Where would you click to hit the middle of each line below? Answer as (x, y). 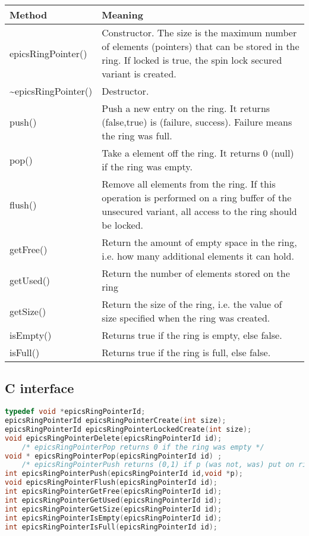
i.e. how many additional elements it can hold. (198, 256)
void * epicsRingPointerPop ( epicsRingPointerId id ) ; (113, 456)
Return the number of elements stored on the (196, 273)
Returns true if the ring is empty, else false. (192, 335)
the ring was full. (137, 135)
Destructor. (125, 91)
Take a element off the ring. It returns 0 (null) (198, 153)
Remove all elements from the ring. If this (189, 184)
